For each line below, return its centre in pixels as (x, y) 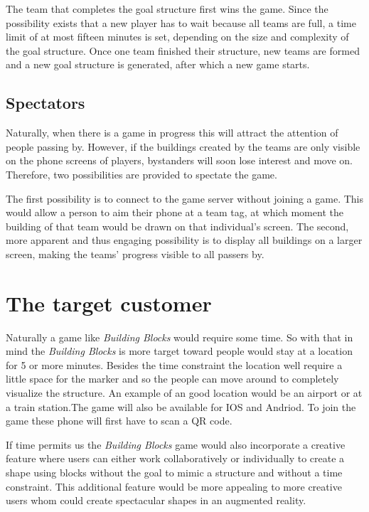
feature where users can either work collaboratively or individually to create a (175, 458)
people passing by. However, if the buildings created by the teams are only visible (183, 146)
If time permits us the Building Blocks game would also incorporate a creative (176, 444)
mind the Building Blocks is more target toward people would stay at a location (179, 351)
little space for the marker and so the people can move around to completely (172, 379)
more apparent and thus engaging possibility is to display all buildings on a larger (184, 240)
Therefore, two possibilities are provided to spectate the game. (141, 174)
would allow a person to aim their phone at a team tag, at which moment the (175, 212)
